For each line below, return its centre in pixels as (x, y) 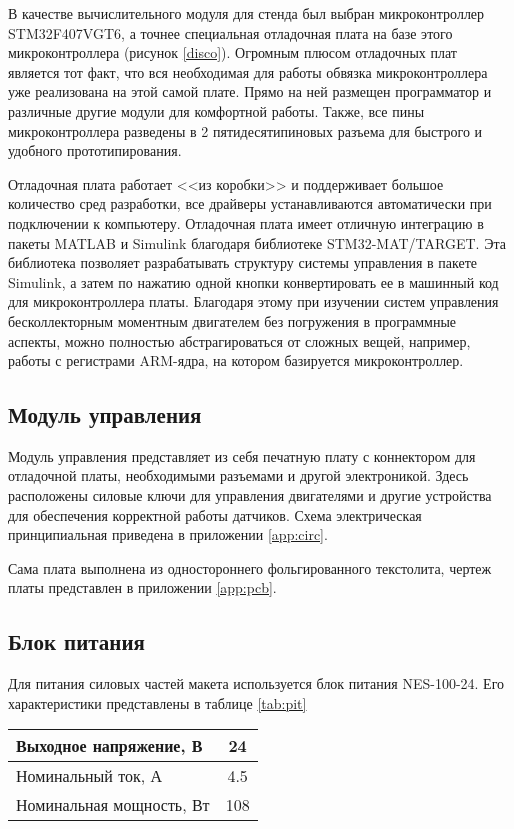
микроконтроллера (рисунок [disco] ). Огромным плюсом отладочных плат (232, 52)
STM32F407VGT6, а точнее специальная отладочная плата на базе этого (230, 32)
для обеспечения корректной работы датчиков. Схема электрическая (215, 514)
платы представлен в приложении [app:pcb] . (142, 587)
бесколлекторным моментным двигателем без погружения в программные (232, 320)
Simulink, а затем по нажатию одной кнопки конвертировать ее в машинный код (253, 281)
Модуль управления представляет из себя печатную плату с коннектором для (242, 455)
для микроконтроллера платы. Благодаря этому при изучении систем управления (253, 301)
